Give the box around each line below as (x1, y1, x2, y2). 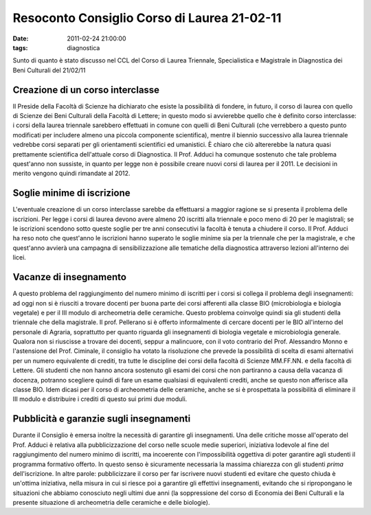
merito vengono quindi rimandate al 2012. (12, 169, 131, 178)
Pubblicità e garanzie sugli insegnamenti (12, 413, 191, 425)
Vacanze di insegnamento (12, 271, 127, 283)
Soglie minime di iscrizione (12, 187, 131, 199)
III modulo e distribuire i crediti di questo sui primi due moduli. (12, 395, 188, 403)
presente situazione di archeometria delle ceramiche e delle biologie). (12, 499, 210, 507)
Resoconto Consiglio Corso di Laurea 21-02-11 (12, 10, 282, 25)
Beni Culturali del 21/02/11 (12, 66, 86, 74)
